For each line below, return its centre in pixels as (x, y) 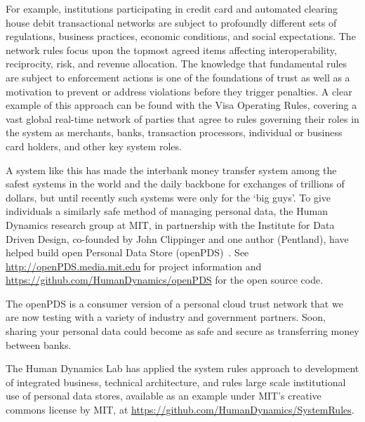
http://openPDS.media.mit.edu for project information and (134, 266)
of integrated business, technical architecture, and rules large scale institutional (176, 382)
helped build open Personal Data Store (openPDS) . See (127, 252)
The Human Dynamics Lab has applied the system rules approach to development (182, 368)
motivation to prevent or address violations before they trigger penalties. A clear (179, 91)
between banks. (39, 344)
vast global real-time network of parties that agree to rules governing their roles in (182, 118)
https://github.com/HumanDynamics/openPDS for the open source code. (165, 280)
